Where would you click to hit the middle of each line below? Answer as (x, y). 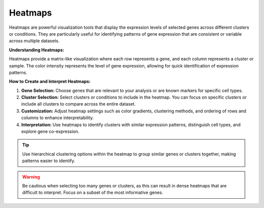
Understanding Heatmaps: (37, 50)
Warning (31, 177)
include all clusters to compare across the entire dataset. (78, 104)
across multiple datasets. (34, 41)
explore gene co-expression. (50, 131)
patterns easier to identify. (49, 161)
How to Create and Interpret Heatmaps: (50, 82)
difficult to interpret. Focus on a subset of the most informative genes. (93, 192)
